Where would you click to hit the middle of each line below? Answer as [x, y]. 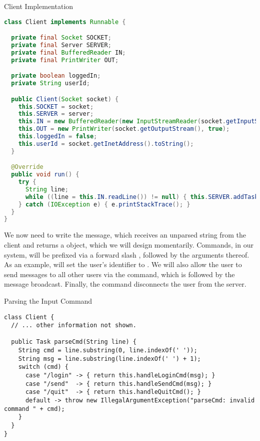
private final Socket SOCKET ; [61, 38]
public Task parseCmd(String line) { [74, 342]
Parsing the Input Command [48, 300]
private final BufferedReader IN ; [68, 52]
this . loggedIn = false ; [58, 137]
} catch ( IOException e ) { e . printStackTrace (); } [104, 204]
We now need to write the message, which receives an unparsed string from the [125, 235]
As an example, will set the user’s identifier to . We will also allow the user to [123, 264]
